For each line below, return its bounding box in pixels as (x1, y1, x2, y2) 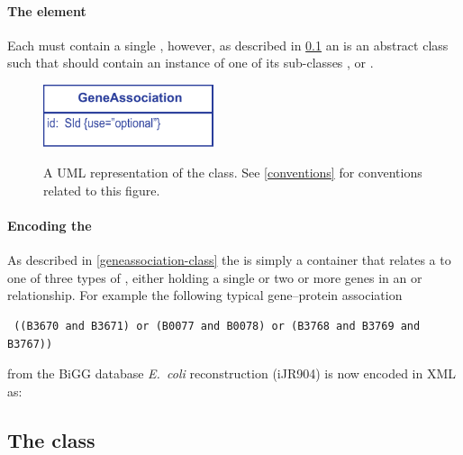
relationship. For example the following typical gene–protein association (7, 286, 403, 305)
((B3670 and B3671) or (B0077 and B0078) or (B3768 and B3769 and (14, 319, 421, 332)
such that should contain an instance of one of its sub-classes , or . (7, 53, 374, 72)
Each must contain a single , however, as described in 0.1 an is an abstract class (7, 35, 449, 54)
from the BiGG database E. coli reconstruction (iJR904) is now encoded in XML (7, 364, 457, 383)
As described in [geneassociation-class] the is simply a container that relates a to (7, 250, 451, 269)
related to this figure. (43, 180, 160, 199)
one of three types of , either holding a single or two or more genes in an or (7, 268, 422, 287)
